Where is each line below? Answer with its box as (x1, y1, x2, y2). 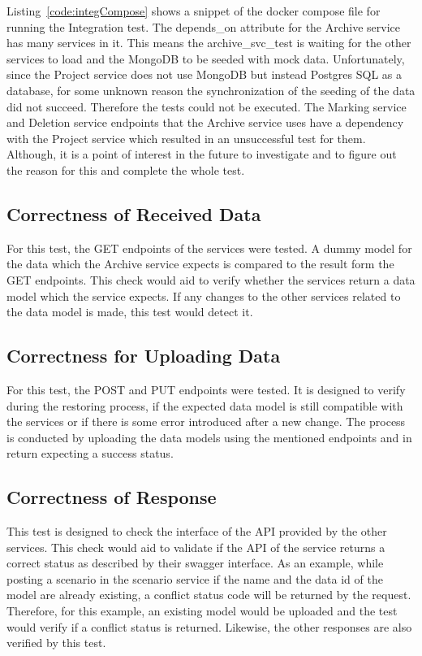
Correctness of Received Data (6, 201, 261, 226)
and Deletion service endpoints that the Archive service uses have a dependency (6, 114, 404, 131)
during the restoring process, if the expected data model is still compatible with (6, 397, 403, 414)
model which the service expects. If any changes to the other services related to (6, 287, 401, 304)
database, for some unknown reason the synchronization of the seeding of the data (6, 81, 416, 98)
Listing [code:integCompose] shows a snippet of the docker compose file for (6, 2, 381, 19)
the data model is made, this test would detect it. (6, 303, 253, 320)
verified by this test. (6, 634, 106, 651)
